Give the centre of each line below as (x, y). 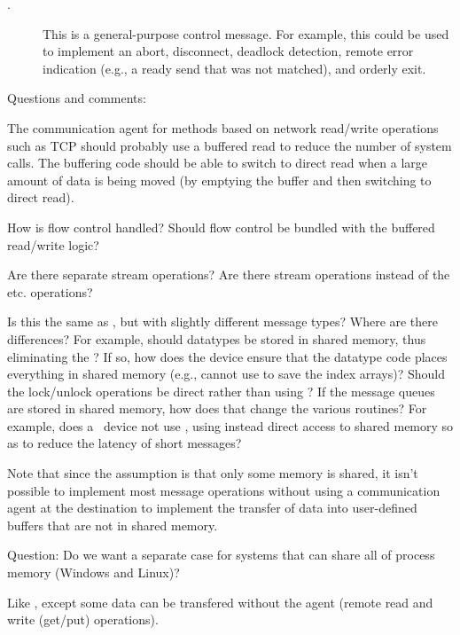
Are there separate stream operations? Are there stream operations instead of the (229, 274)
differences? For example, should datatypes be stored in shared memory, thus (217, 338)
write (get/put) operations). (83, 619)
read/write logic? (53, 244)
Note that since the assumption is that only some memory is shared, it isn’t (213, 473)
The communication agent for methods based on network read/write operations (223, 127)
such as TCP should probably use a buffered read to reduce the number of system (230, 145)
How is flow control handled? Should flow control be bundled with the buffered (221, 227)
